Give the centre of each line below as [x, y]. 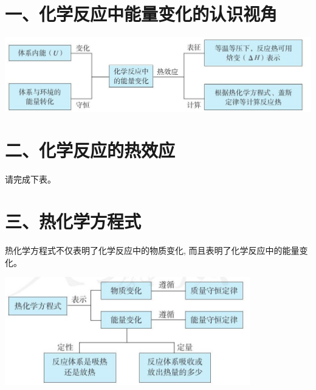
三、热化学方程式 [73, 221]
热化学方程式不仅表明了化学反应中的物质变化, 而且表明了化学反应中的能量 [152, 250]
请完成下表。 [30, 179]
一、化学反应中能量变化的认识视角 [141, 14]
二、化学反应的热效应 [90, 150]
